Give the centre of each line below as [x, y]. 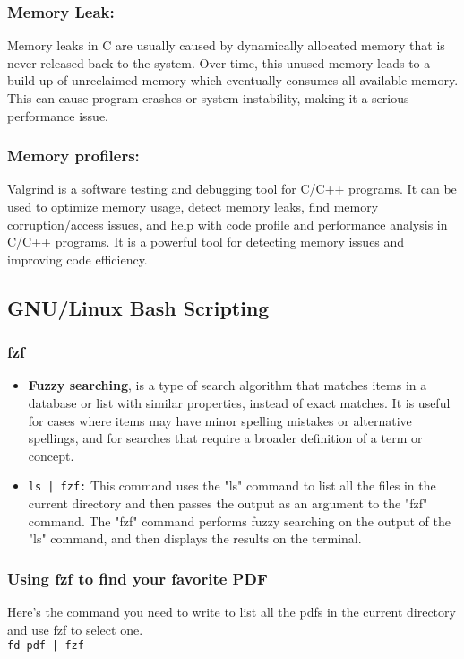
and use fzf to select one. [75, 629]
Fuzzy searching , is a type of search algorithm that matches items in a [228, 385]
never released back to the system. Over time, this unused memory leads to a [219, 62]
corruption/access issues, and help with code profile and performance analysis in [228, 224]
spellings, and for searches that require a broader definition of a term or [225, 438]
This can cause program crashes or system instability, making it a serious [208, 98]
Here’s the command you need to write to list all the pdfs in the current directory [232, 611]
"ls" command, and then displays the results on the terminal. [195, 538]
